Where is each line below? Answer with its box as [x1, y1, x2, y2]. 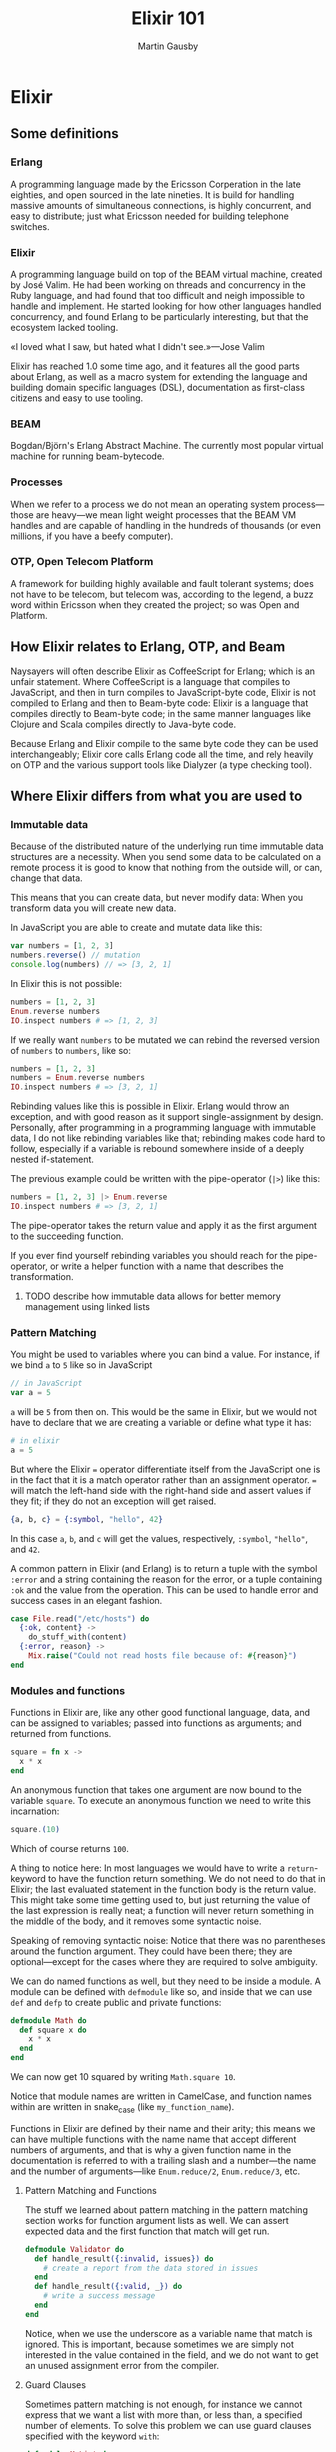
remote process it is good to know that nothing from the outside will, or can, [10, 862, 323, 874]
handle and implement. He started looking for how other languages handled [10, 300, 322, 312]
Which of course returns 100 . [10, 1842, 130, 1854]
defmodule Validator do [24, 2244, 125, 2254]
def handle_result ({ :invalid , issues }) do [34, 2253, 214, 2264]
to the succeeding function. [10, 1230, 124, 1242]
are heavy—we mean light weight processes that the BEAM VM [35, 508, 297, 521]
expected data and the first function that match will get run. [24, 2225, 270, 2237]
